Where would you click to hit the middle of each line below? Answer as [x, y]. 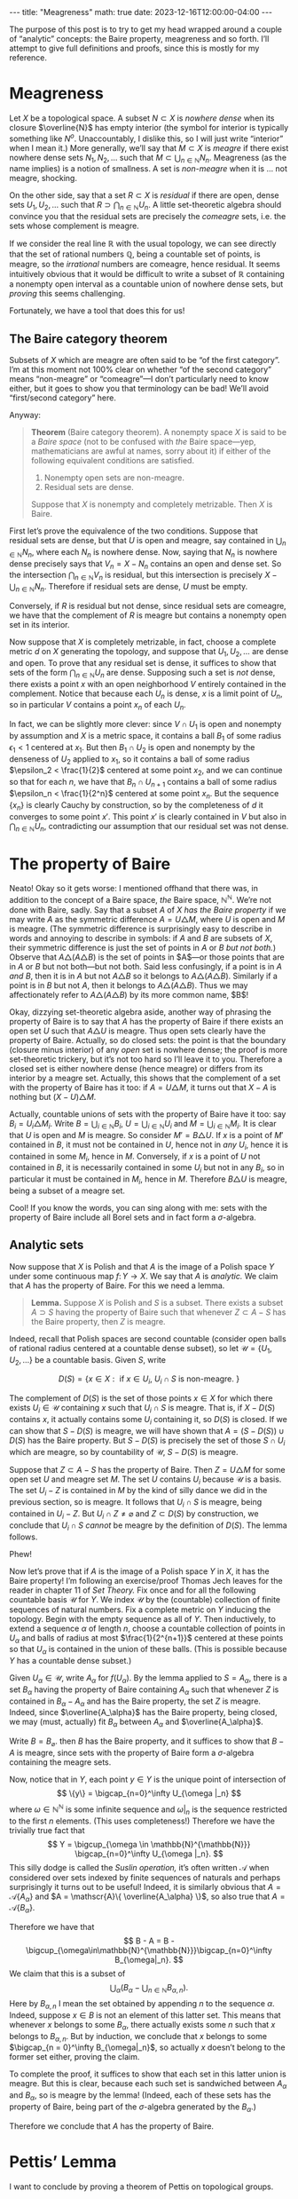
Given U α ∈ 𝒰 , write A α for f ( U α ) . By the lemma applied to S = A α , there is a [149, 1679]
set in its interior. [39, 624]
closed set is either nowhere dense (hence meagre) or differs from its [136, 1068]
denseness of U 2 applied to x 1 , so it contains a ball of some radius [129, 759]
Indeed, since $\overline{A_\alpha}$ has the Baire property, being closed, [143, 1713]
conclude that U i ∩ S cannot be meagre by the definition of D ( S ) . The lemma [149, 1526]
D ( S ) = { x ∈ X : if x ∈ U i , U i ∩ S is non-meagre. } [149, 1380]
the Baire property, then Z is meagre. [98, 1321]
